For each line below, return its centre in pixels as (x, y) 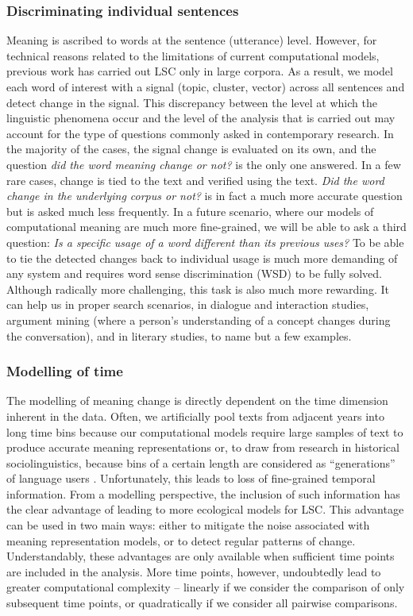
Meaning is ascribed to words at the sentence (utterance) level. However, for (192, 40)
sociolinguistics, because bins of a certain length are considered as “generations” (201, 462)
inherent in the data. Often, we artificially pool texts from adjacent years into (195, 416)
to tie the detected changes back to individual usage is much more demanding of (202, 258)
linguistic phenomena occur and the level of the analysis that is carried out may (201, 118)
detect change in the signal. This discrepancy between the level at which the (192, 102)
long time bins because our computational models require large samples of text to (205, 431)
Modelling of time (65, 371)
